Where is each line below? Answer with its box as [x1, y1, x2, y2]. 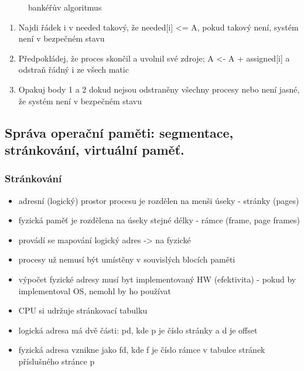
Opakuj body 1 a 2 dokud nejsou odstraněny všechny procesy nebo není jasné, [18, 83, 300, 95]
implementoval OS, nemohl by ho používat [18, 284, 171, 297]
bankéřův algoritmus [28, 1, 102, 13]
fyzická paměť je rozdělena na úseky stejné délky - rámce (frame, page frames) [18, 214, 300, 226]
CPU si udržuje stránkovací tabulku [18, 304, 148, 316]
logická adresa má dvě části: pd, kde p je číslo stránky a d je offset [18, 324, 258, 336]
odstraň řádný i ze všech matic [18, 63, 129, 76]
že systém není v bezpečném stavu [18, 94, 142, 107]
